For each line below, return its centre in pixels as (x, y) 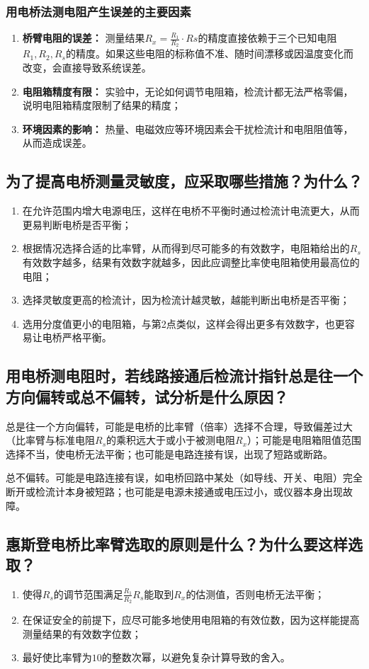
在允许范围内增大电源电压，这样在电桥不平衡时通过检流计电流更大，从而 (191, 211)
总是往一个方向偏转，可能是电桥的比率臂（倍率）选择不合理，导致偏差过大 (179, 426)
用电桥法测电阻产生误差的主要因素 (98, 11)
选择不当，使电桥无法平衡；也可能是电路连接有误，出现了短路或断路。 (169, 453)
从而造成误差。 (57, 143)
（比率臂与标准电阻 (50, 440)
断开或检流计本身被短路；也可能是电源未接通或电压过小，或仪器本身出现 (174, 491)
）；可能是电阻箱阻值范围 (305, 440)
